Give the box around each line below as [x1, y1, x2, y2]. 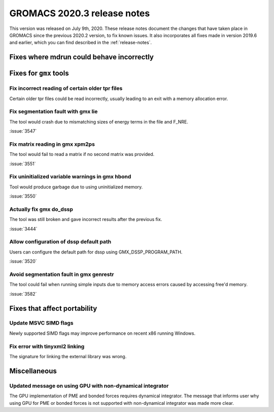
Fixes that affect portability [9, 304, 97, 312]
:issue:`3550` [9, 193, 37, 199]
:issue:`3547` [9, 128, 37, 134]
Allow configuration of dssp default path [9, 238, 112, 245]
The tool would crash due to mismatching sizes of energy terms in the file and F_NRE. [9, 118, 189, 124]
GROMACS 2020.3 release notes [9, 8, 150, 19]
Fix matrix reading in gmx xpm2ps [9, 140, 95, 147]
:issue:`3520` [9, 258, 38, 264]
